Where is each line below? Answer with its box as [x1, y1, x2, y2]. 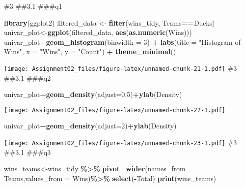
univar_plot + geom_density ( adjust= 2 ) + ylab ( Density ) [4, 121, 177, 131]
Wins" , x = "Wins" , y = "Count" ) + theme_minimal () [4, 46, 176, 57]
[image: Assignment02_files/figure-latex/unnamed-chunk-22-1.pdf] [4, 106, 226, 114]
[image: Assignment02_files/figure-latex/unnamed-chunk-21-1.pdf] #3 [4, 62, 237, 73]
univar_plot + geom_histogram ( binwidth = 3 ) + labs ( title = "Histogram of [4, 36, 241, 47]
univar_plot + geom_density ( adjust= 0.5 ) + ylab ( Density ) [4, 89, 182, 99]
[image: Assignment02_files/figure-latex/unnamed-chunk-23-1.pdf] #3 [4, 137, 237, 148]
